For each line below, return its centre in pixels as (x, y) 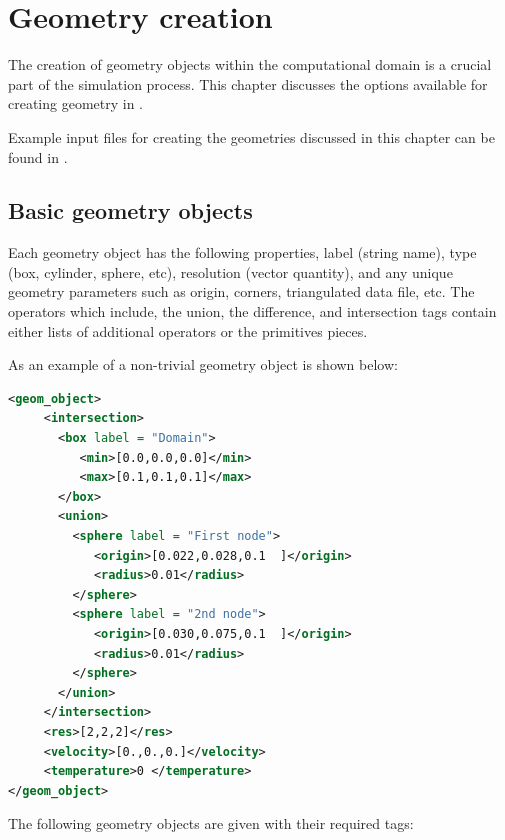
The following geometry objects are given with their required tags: (211, 823)
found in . (38, 156)
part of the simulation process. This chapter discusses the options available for (248, 83)
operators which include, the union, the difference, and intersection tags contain (252, 311)
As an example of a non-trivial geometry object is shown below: (203, 364)
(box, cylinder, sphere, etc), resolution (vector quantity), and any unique (230, 271)
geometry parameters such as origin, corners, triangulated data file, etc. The (241, 291)
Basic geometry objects (130, 210)
